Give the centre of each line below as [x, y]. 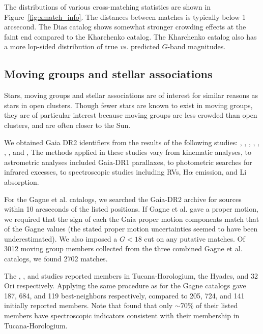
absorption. [22, 181]
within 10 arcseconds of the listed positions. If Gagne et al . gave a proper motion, [131, 209]
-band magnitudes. [197, 46]
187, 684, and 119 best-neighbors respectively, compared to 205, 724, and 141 [124, 295]
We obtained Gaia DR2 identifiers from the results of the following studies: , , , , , [132, 142]
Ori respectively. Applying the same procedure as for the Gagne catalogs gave [125, 286]
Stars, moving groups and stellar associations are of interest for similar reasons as [131, 95]
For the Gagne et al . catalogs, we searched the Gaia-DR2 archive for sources [123, 199]
